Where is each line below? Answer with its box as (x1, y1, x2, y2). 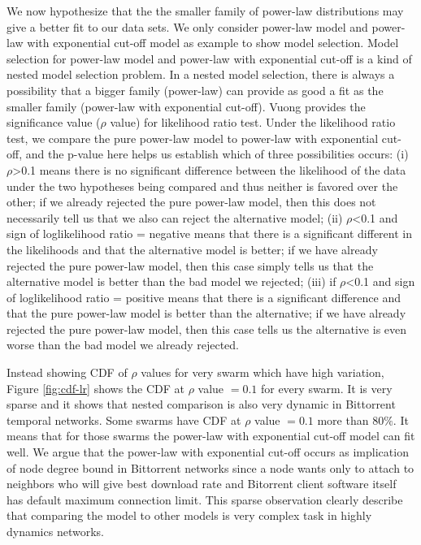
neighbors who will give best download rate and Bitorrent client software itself (7, 475, 397, 492)
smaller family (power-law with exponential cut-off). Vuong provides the (7, 97, 366, 115)
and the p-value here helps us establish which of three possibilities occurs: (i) (25, 145, 409, 162)
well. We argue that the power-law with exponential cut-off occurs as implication (7, 443, 409, 461)
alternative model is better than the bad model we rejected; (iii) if (7, 273, 336, 290)
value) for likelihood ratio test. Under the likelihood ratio (110, 114, 396, 131)
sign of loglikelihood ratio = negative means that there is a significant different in (7, 225, 412, 242)
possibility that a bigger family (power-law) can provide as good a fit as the (7, 81, 384, 98)
